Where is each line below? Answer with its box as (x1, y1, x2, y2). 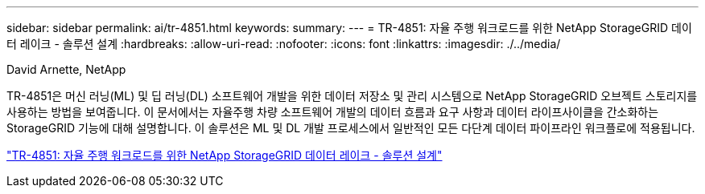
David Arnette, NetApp (6, 63, 126, 76)
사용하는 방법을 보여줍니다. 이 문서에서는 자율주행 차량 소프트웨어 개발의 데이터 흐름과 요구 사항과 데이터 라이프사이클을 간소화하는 (6, 105, 659, 119)
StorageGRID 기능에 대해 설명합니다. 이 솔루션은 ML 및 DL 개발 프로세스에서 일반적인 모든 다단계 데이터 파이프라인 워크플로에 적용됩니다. (6, 121, 695, 135)
